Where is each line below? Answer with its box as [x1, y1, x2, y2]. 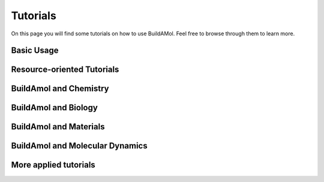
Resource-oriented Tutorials [11, 65, 119, 75]
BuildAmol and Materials [11, 122, 105, 132]
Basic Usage [11, 45, 59, 56]
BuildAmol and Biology [11, 102, 98, 113]
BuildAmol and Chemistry [11, 84, 109, 94]
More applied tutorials [11, 160, 95, 170]
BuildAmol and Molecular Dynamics [11, 141, 148, 151]
